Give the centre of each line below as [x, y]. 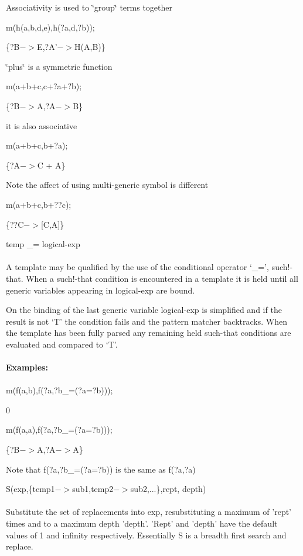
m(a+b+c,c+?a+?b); [44, 86]
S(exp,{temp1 [30, 489]
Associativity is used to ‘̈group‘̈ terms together [89, 7]
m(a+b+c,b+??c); [39, 204]
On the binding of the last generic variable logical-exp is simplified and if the [144, 310]
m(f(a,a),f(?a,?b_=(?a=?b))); [59, 429]
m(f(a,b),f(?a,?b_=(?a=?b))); [59, 390]
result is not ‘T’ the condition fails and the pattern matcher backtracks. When [147, 321]
